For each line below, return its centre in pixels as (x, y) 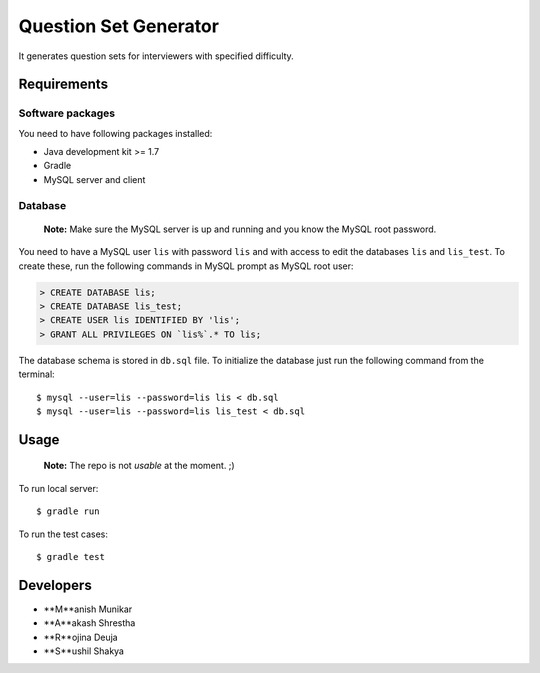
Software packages (66, 113)
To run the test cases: (63, 534)
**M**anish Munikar (88, 609)
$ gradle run (68, 511)
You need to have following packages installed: (115, 133)
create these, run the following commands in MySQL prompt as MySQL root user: (186, 266)
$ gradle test (70, 556)
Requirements (63, 84)
